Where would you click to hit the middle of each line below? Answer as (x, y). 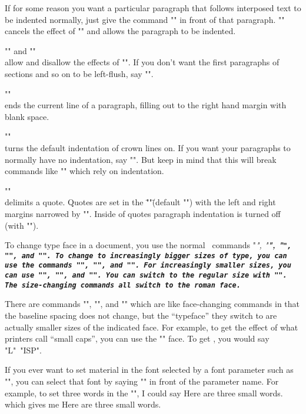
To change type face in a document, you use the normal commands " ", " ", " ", (148, 245)
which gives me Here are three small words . (83, 404)
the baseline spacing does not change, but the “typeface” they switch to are (141, 315)
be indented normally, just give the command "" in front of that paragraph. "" (145, 19)
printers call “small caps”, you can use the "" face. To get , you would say (137, 338)
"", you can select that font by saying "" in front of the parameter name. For (142, 381)
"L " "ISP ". (23, 350)
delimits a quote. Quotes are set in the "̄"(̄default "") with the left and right (140, 202)
